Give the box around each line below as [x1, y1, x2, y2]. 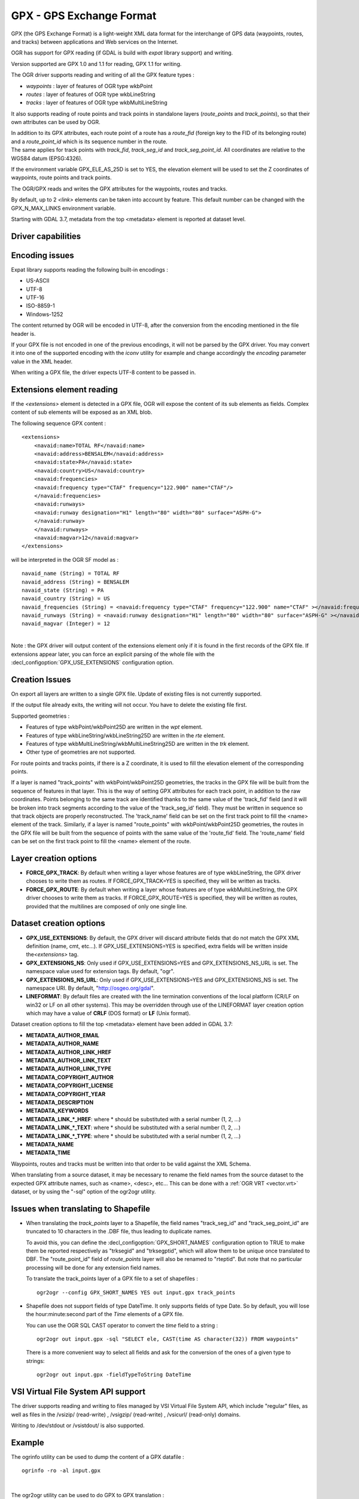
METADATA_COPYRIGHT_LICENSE [26, 1082, 114, 1089]
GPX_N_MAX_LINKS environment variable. [11, 204, 116, 212]
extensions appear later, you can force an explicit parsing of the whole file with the [11, 651, 215, 658]
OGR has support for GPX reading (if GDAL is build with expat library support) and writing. [11, 49, 233, 56]
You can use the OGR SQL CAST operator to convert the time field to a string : [26, 1322, 218, 1329]
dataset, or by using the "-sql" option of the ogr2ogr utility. [11, 1188, 156, 1195]
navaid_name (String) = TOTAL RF [22, 570, 120, 577]
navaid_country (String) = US [22, 595, 111, 602]
